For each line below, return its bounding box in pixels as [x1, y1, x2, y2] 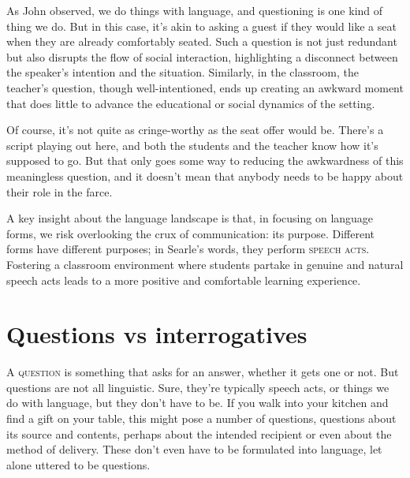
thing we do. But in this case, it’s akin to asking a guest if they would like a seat [6, 17, 397, 34]
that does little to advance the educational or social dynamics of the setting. [6, 95, 375, 111]
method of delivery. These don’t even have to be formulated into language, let [6, 441, 382, 457]
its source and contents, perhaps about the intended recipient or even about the [6, 425, 392, 442]
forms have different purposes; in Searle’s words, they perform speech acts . [6, 241, 370, 257]
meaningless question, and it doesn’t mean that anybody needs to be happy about [6, 167, 404, 184]
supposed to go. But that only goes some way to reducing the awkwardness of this [6, 152, 404, 169]
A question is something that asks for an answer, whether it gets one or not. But [6, 364, 399, 380]
